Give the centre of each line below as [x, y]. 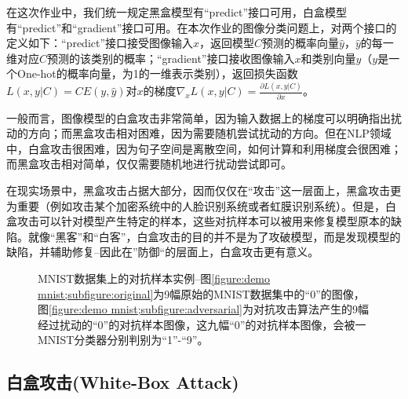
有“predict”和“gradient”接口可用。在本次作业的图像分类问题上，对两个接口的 [202, 27]
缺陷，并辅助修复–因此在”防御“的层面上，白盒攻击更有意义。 [163, 252]
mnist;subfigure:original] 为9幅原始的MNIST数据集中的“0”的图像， [201, 293]
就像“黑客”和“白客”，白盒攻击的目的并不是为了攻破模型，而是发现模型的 [214, 236]
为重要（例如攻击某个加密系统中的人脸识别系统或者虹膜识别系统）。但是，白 [201, 205]
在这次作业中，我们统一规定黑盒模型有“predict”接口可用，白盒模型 [177, 12]
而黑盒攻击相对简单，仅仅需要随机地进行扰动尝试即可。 [149, 164]
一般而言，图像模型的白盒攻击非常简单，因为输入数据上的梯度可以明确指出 [199, 117]
